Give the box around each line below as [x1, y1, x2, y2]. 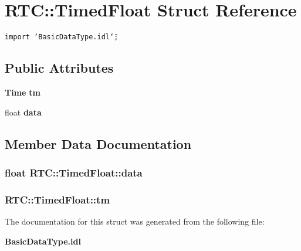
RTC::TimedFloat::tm [5, 192, 110, 206]
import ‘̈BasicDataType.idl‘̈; [5, 33, 119, 42]
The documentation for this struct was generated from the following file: [5, 215, 265, 228]
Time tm [5, 86, 40, 98]
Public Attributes [5, 59, 114, 77]
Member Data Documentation [5, 134, 192, 152]
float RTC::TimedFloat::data [5, 165, 143, 179]
